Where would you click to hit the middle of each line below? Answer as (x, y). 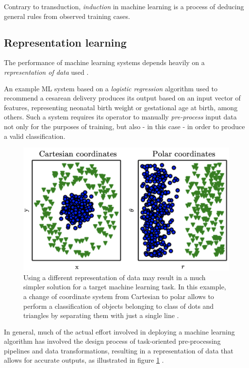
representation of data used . (46, 72)
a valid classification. (35, 136)
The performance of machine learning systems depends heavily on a (104, 62)
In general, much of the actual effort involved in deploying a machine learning (119, 331)
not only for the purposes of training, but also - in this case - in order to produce (124, 126)
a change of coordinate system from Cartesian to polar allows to (119, 296)
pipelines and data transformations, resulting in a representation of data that (119, 350)
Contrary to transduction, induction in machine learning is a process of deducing (124, 6)
